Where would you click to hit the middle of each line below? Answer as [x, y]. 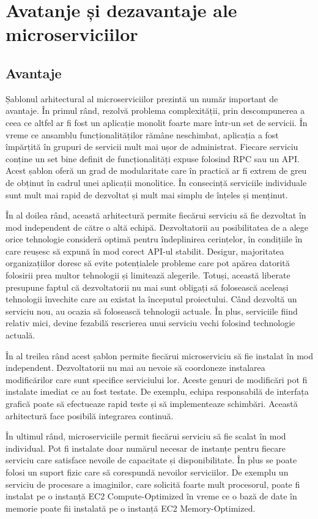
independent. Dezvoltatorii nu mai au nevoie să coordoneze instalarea [135, 368]
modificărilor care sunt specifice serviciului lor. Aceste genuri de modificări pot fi [157, 379]
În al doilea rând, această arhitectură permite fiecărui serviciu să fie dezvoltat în [156, 215]
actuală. [20, 335]
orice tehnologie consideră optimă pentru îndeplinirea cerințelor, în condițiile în [154, 239]
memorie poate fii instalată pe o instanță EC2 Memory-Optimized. [131, 508]
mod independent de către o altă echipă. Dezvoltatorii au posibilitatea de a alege [157, 227]
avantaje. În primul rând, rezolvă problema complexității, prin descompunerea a [155, 110]
